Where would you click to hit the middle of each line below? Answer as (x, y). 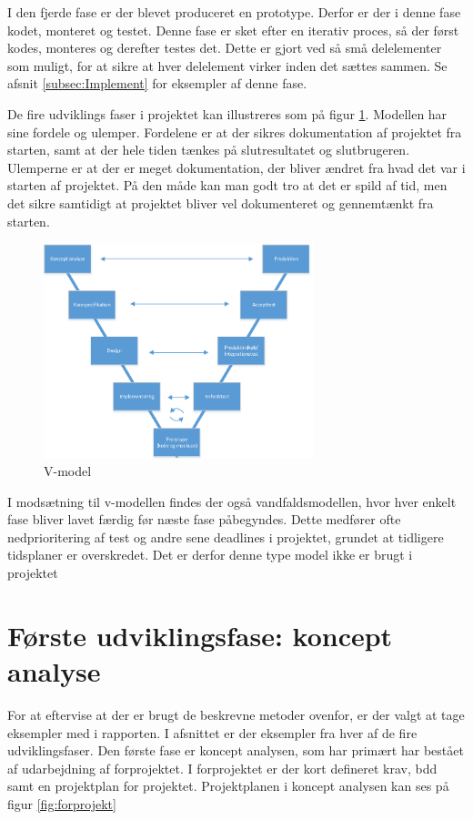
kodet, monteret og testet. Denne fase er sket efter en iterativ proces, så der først (233, 30)
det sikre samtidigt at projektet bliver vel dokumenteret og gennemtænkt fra (221, 202)
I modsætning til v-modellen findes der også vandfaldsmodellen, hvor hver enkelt (232, 501)
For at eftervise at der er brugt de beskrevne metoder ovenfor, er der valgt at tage (236, 714)
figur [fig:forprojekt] (62, 803)
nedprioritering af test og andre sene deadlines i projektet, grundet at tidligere (226, 537)
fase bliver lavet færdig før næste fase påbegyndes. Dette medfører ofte (204, 519)
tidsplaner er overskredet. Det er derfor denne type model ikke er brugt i (210, 555)
